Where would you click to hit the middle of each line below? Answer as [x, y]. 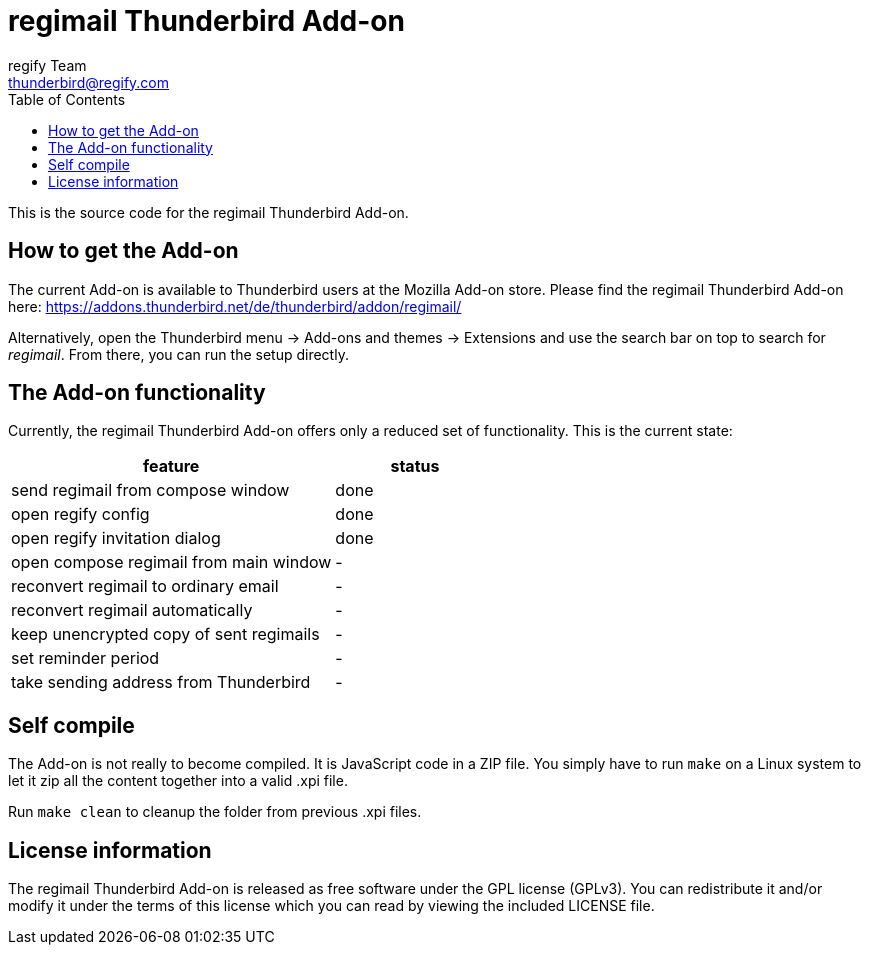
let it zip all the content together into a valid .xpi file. [178, 781]
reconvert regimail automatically [132, 610]
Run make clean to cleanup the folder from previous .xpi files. [215, 812]
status [415, 466]
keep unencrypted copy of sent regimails [165, 634]
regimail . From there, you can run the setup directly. [178, 354]
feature [171, 466]
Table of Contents [67, 99]
